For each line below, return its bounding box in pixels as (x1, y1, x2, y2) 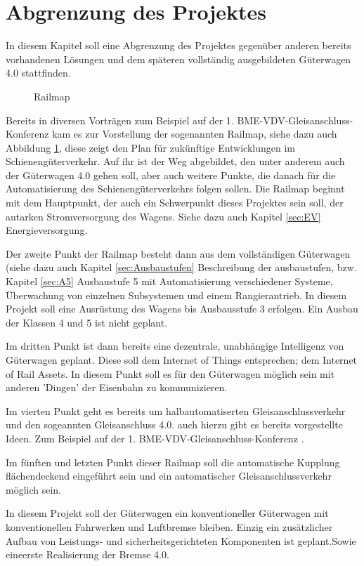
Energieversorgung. (6, 223, 88, 237)
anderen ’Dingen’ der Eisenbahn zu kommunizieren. (6, 380, 228, 395)
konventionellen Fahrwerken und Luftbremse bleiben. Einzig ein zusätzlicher (6, 519, 333, 534)
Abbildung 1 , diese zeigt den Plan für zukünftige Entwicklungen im (6, 140, 296, 154)
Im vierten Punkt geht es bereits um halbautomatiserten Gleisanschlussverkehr (6, 403, 346, 418)
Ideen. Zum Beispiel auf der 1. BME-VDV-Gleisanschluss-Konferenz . (6, 430, 304, 445)
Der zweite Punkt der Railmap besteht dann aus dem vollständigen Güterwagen (6, 246, 351, 261)
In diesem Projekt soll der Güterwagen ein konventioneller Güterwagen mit (6, 506, 329, 520)
